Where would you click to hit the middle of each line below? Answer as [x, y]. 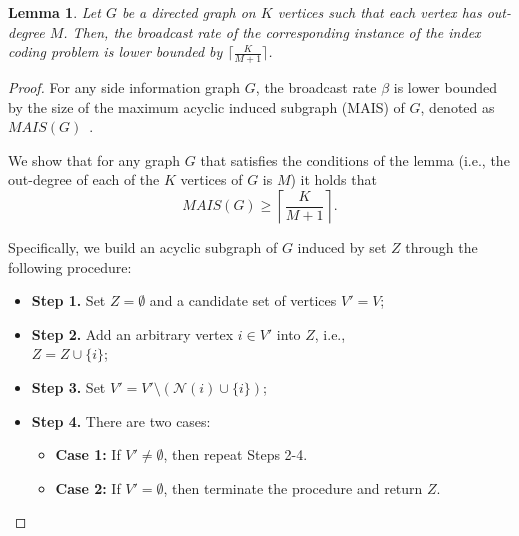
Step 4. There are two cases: [121, 420]
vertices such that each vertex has [379, 12]
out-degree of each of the [84, 179]
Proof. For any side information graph [124, 87]
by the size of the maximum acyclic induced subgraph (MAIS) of [206, 106]
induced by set [342, 246]
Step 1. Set [68, 300]
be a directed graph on [188, 12]
